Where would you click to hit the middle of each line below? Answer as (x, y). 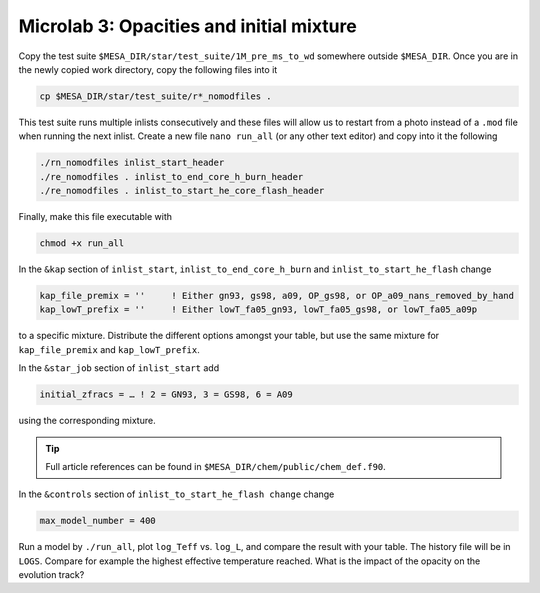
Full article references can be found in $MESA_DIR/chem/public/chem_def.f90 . (216, 466)
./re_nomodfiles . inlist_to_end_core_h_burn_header (171, 176)
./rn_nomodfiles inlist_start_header (132, 163)
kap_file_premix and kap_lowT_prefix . (109, 349)
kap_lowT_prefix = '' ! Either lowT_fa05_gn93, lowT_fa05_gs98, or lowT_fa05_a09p (258, 309)
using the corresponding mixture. (87, 421)
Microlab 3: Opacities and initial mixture (187, 26)
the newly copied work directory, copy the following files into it (148, 69)
